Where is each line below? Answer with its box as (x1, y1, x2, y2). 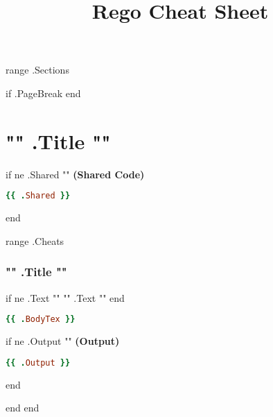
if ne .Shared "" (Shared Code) (6, 167, 145, 181)
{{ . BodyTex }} (6, 314, 76, 325)
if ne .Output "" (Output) (6, 334, 120, 348)
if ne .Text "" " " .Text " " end (6, 290, 125, 305)
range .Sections (6, 62, 69, 77)
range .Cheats (6, 233, 64, 248)
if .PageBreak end (6, 85, 81, 100)
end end (6, 400, 39, 415)
